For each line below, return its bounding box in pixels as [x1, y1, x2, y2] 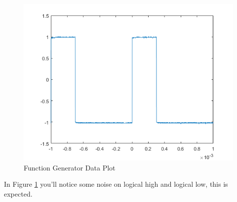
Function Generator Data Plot [24, 162, 116, 172]
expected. [4, 188, 33, 199]
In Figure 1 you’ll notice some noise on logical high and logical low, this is [4, 179, 228, 189]
